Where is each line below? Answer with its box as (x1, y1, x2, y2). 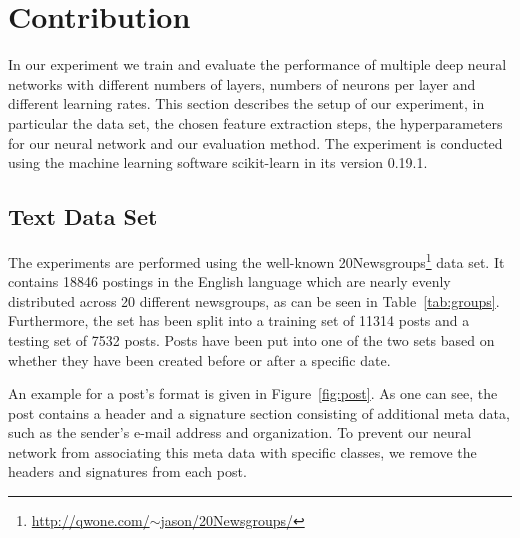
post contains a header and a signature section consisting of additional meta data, (8, 402, 510, 423)
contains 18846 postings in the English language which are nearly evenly (8, 271, 451, 292)
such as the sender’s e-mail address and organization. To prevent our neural (8, 422, 472, 443)
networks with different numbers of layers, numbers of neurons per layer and (8, 73, 476, 94)
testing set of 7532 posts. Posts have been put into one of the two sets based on (8, 329, 495, 350)
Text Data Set (8, 201, 158, 232)
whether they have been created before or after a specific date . (8, 349, 391, 370)
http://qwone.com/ (31, 510, 150, 531)
